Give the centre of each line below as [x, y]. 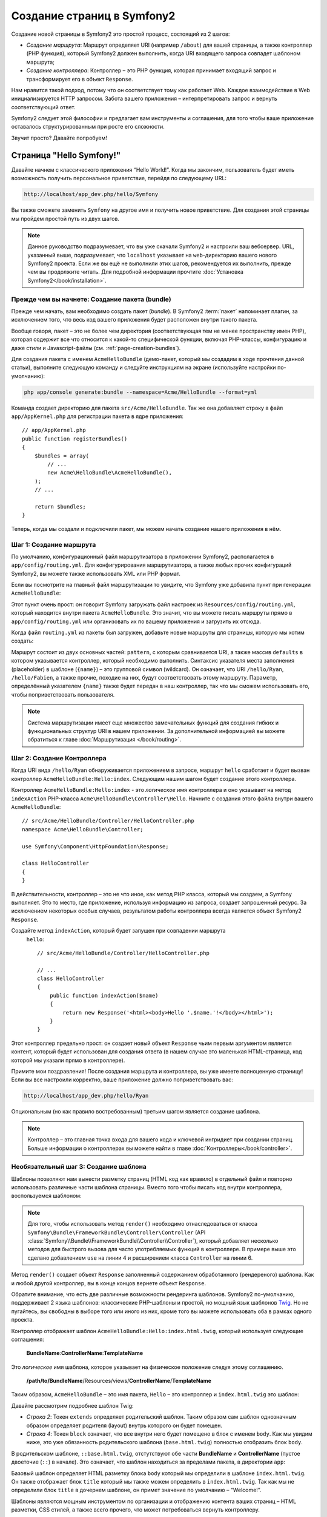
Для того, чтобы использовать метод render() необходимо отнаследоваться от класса [142, 1224]
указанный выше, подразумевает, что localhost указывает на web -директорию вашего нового [152, 255]
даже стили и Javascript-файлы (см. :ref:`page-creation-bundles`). [96, 348]
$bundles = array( [62, 456]
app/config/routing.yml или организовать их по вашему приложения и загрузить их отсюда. [136, 621]
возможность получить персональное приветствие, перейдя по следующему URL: [119, 178]
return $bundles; [60, 506]
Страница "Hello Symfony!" [66, 155]
